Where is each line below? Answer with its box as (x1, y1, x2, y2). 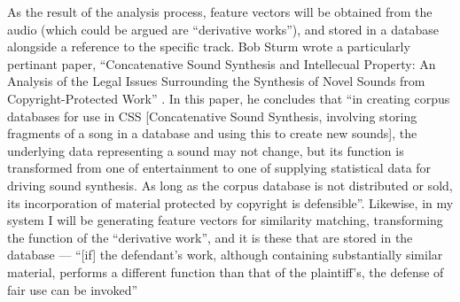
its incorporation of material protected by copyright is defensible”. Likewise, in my (7, 193, 454, 212)
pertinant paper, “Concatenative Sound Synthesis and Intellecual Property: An (7, 54, 436, 73)
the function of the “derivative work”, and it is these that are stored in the (7, 228, 413, 246)
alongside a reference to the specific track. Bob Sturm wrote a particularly (7, 37, 410, 56)
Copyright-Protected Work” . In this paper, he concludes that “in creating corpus (7, 89, 450, 107)
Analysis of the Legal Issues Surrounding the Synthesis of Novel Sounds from (7, 72, 425, 90)
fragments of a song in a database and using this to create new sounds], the (7, 124, 417, 143)
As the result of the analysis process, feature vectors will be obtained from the (7, 3, 433, 20)
